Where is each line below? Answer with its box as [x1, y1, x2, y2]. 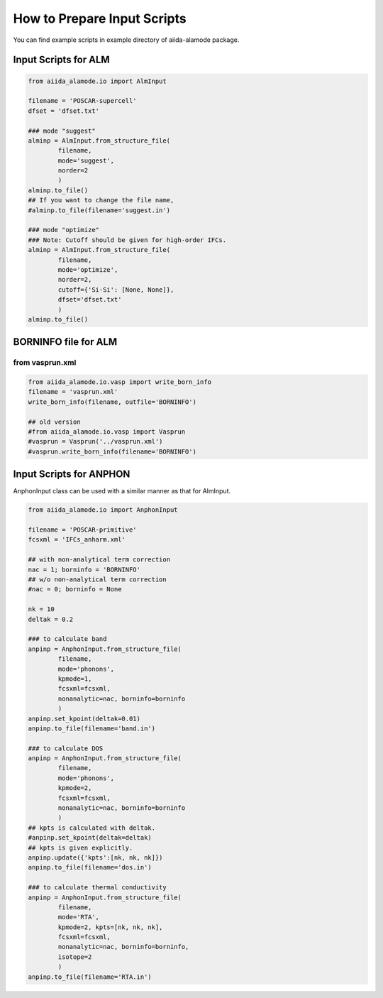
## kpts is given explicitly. [28, 843, 133, 852]
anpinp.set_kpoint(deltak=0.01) [28, 714, 141, 723]
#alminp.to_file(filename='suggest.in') [28, 206, 170, 214]
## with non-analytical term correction [28, 556, 170, 564]
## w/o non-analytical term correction [28, 576, 167, 583]
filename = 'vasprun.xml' [28, 388, 118, 396]
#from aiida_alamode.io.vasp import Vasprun [28, 428, 186, 436]
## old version [28, 417, 81, 426]
